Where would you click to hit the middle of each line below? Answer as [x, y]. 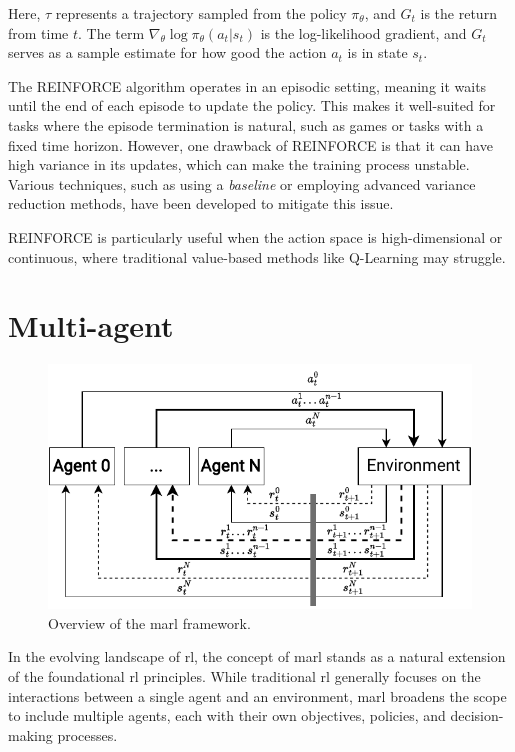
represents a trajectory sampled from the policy [201, 13]
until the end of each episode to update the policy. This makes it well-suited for [252, 105]
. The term [111, 32]
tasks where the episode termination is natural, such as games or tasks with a [246, 124]
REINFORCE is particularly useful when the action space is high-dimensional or [255, 236]
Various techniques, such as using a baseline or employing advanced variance [242, 183]
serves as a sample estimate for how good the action [167, 52]
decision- [477, 715]
